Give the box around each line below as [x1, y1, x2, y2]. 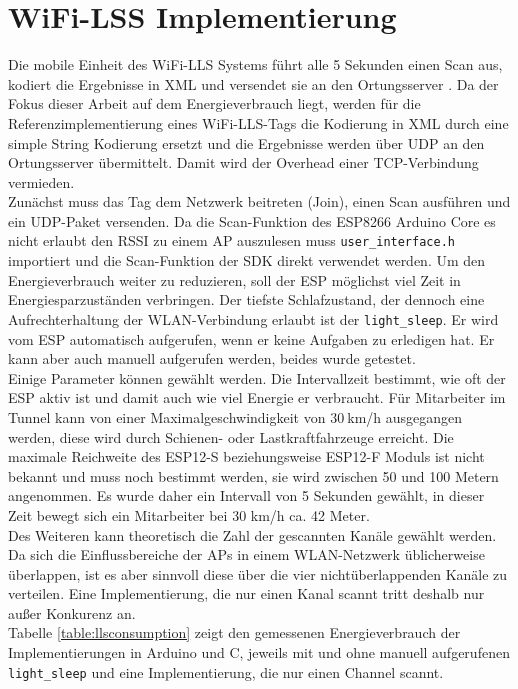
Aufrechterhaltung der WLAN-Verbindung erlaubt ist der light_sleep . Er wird [8, 308, 499, 329]
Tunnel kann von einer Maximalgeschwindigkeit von [8, 406, 326, 427]
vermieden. [8, 171, 75, 192]
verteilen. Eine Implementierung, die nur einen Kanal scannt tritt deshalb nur [8, 583, 485, 604]
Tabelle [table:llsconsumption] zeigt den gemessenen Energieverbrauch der [8, 622, 461, 643]
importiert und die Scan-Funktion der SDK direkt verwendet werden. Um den [8, 250, 486, 271]
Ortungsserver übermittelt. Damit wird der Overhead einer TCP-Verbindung [8, 152, 479, 173]
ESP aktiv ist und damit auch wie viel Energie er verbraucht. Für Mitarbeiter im [8, 387, 506, 408]
